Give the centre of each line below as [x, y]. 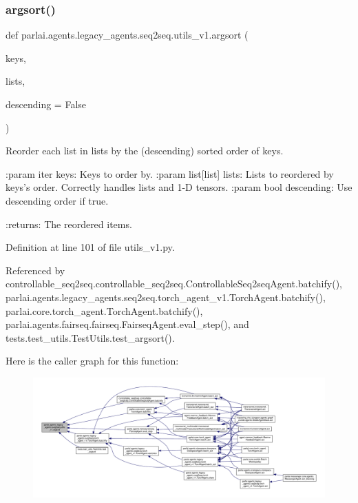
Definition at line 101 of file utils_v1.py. [90, 247]
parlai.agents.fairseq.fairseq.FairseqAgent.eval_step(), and [127, 324]
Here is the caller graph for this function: [92, 361]
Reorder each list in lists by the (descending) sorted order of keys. [145, 151]
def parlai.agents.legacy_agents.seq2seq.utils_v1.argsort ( [127, 35]
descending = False [46, 104]
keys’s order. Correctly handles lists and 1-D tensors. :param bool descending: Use [179, 187]
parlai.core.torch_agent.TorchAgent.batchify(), [104, 310]
